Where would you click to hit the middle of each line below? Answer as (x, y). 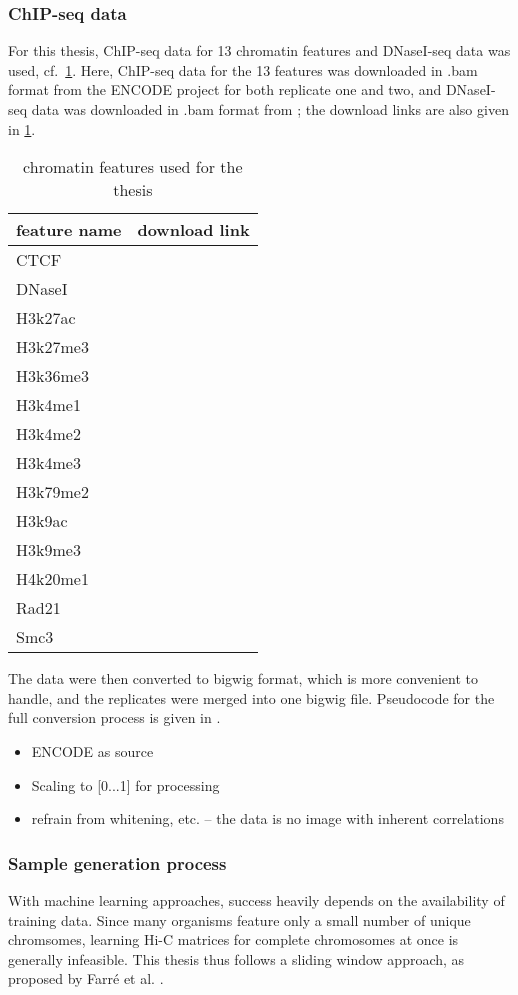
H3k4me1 (48, 405)
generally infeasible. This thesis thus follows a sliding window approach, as (236, 958)
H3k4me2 (48, 434)
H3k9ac (42, 521)
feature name (69, 230)
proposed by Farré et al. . (86, 978)
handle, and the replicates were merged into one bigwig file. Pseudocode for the (251, 697)
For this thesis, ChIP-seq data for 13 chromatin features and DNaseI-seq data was (259, 50)
